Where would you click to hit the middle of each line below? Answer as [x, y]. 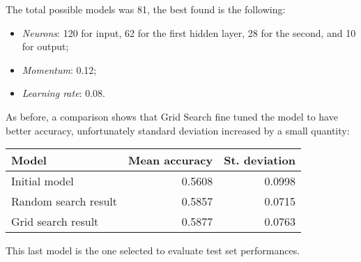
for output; [45, 46]
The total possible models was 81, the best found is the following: [146, 9]
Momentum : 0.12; [59, 69]
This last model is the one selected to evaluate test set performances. [153, 251]
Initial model [43, 181]
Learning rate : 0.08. [63, 93]
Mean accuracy [171, 160]
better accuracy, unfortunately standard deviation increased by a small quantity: [178, 130]
